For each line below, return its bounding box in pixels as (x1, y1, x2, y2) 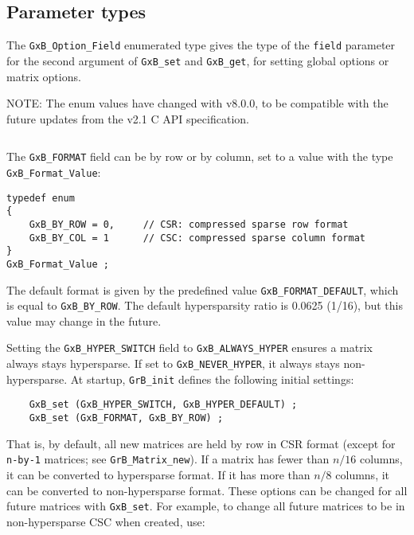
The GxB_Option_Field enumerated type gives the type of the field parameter (6, 37, 396, 53)
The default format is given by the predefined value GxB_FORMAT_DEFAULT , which (6, 281, 399, 298)
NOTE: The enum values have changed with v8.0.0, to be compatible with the (6, 95, 389, 111)
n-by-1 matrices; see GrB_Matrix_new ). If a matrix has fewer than (6, 451, 330, 467)
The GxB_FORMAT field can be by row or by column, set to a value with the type (6, 148, 393, 165)
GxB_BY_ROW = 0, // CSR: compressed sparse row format (29, 218, 349, 230)
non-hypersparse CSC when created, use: (6, 513, 205, 529)
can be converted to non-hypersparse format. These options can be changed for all (6, 482, 408, 498)
